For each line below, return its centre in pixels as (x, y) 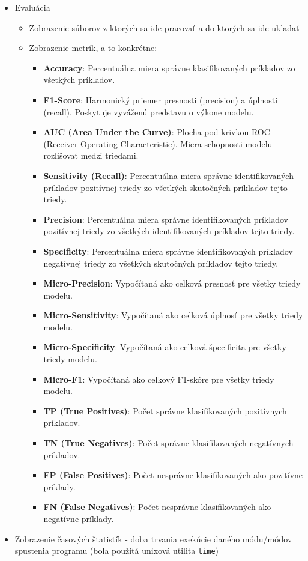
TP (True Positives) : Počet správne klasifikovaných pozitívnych (165, 411)
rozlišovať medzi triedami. (91, 155)
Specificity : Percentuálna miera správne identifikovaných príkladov (168, 251)
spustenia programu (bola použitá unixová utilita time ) (117, 550)
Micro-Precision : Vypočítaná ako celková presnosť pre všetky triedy (172, 283)
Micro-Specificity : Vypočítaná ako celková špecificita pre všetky (165, 347)
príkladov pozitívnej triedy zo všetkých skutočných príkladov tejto (165, 187)
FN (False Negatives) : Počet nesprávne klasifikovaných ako (157, 507)
